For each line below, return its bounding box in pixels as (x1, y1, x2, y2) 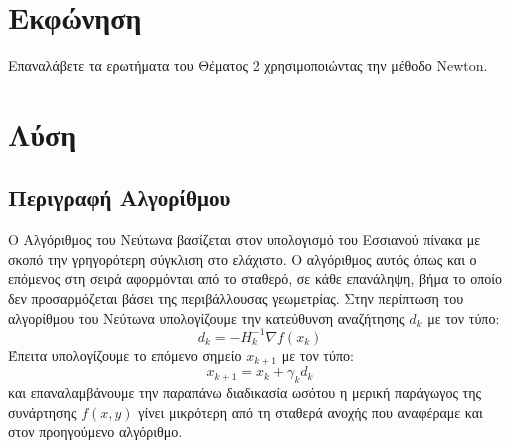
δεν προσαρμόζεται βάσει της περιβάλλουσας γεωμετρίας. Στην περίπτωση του (8, 288, 464, 309)
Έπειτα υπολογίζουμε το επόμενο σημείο (8, 344, 242, 365)
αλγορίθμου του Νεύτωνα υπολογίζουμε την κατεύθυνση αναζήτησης (8, 307, 405, 328)
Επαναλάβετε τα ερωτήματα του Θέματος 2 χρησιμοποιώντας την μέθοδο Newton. (8, 55, 488, 76)
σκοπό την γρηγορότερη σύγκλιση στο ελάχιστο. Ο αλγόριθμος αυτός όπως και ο (8, 248, 477, 269)
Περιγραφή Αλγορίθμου (8, 182, 231, 213)
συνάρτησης (8, 401, 77, 422)
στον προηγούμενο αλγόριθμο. (8, 421, 183, 442)
